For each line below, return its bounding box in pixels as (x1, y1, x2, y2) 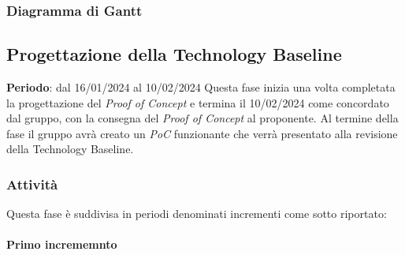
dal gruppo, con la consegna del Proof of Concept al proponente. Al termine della (6, 110, 399, 126)
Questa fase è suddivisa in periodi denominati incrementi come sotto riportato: (6, 205, 387, 222)
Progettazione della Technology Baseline (6, 42, 342, 66)
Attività (6, 174, 58, 193)
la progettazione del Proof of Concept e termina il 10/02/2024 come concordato (6, 94, 389, 111)
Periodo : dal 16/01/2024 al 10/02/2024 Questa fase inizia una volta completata (6, 79, 396, 96)
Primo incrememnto (6, 236, 117, 253)
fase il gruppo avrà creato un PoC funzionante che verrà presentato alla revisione (6, 125, 398, 141)
